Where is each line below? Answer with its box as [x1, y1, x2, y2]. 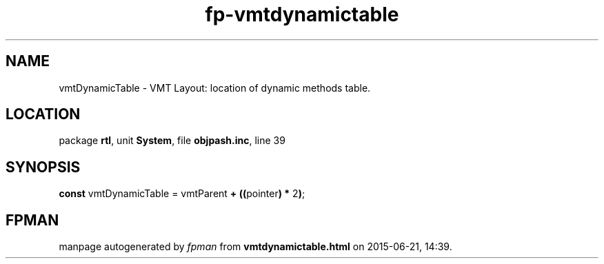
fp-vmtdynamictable [205, 3, 399, 26]
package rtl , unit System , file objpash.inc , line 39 [59, 134, 285, 147]
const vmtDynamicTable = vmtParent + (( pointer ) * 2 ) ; [59, 187, 305, 200]
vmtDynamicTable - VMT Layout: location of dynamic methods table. [59, 81, 371, 94]
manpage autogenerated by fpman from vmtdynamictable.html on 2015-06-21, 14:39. [59, 241, 452, 253]
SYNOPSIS [6, 158, 81, 176]
